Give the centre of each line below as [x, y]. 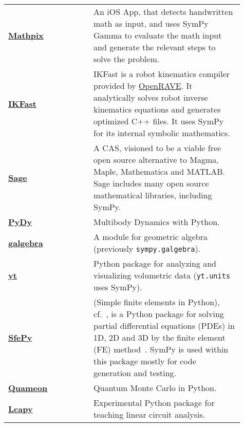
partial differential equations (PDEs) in [164, 326]
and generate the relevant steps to [155, 47]
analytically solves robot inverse [151, 97]
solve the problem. [127, 59]
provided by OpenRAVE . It [143, 86]
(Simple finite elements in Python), [157, 302]
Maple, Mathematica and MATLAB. [159, 171]
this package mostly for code [145, 361]
